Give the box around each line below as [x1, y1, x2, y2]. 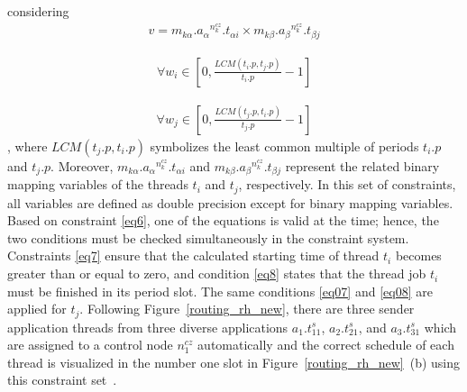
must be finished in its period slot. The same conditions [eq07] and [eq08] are [7, 281, 433, 300]
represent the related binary [285, 156, 440, 175]
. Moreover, [50, 156, 114, 175]
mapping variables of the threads [7, 175, 188, 194]
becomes [395, 246, 442, 265]
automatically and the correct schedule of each [197, 335, 454, 354]
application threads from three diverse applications [7, 317, 288, 336]
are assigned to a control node [7, 335, 173, 354]
